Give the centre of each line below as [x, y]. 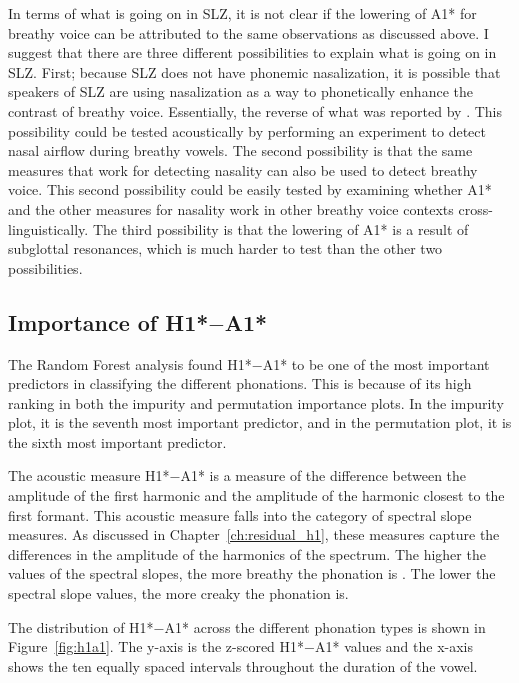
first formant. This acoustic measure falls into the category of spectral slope [240, 514]
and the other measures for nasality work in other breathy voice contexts [231, 208]
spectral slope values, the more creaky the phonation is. [178, 593]
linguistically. [48, 228]
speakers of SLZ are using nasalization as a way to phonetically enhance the [240, 91]
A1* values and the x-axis [394, 646]
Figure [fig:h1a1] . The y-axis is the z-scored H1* [156, 646]
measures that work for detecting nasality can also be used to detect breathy [243, 169]
